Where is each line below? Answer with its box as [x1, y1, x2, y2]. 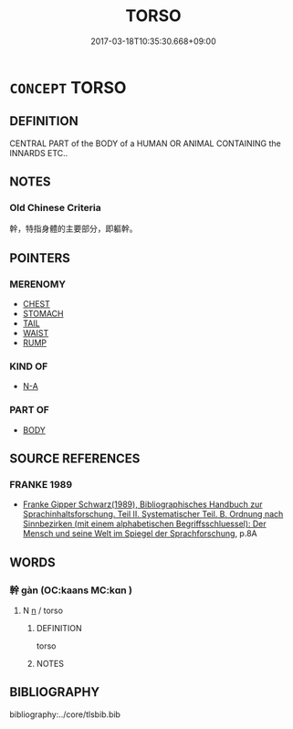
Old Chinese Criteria [9, 202, 102, 215]
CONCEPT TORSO [9, 77, 127, 98]
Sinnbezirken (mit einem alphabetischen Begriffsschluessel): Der [22, 518, 267, 530]
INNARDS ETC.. [9, 147, 68, 158]
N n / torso [22, 605, 64, 617]
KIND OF [9, 360, 48, 373]
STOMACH [22, 308, 64, 320]
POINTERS [9, 250, 71, 266]
